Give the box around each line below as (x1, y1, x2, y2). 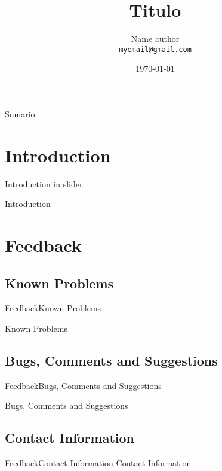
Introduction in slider (5, 177, 83, 190)
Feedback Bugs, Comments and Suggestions (5, 379, 162, 391)
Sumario (5, 107, 35, 120)
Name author (131, 32, 180, 45)
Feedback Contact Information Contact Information (5, 457, 192, 469)
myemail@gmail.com (119, 45, 192, 54)
